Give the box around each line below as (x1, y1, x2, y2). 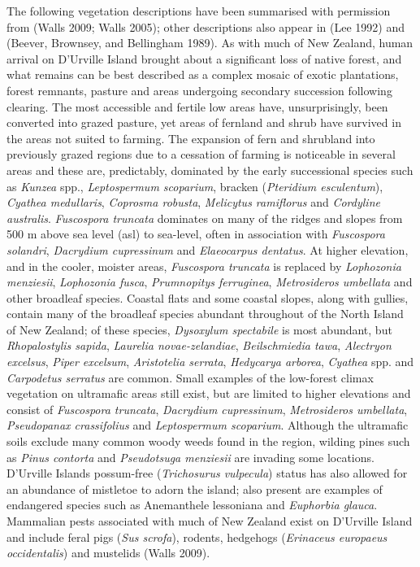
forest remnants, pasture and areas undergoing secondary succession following (6, 81, 392, 98)
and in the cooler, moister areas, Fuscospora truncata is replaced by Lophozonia (6, 257, 401, 274)
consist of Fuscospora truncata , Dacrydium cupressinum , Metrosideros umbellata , (6, 400, 408, 417)
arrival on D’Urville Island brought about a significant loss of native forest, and (6, 50, 402, 67)
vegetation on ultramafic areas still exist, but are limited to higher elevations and (6, 385, 411, 402)
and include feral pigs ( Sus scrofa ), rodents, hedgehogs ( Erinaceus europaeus (6, 528, 388, 545)
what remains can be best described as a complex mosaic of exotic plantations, (6, 66, 399, 83)
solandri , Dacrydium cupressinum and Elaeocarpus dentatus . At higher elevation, (6, 241, 409, 258)
